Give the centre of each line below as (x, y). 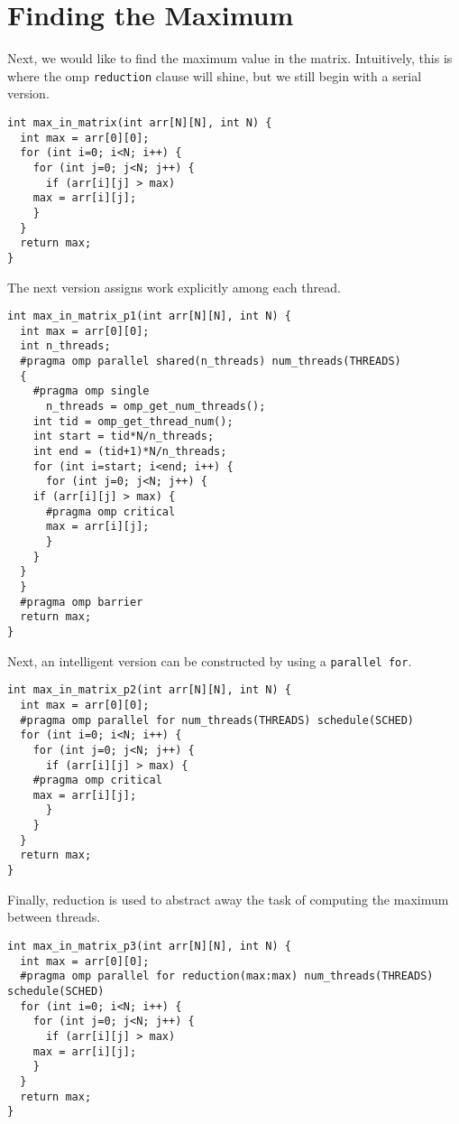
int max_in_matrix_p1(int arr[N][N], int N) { (149, 316)
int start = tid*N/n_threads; (124, 437)
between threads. (54, 917)
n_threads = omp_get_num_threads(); (156, 407)
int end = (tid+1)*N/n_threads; (130, 452)
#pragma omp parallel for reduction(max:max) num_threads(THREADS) (227, 976)
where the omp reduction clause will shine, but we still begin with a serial (215, 75)
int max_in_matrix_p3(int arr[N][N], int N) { (149, 946)
